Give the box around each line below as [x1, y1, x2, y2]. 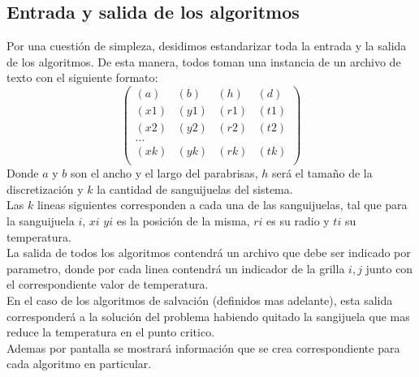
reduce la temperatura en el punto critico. [6, 323, 215, 341]
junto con [365, 259, 413, 276]
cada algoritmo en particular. [6, 355, 152, 372]
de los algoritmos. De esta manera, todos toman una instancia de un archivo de [6, 53, 401, 70]
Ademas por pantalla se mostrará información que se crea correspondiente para [6, 339, 400, 356]
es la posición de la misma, [116, 212, 250, 229]
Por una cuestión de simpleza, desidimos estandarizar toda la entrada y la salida [6, 37, 407, 54]
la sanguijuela [6, 212, 75, 229]
